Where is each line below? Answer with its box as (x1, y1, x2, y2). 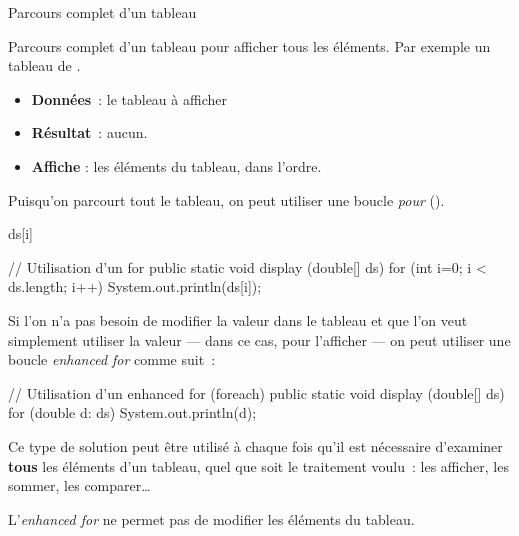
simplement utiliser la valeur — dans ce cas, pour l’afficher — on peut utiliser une (8, 329, 511, 350)
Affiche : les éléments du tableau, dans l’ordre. (31, 155, 322, 176)
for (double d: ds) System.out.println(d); (8, 402, 257, 423)
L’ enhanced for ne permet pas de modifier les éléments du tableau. (8, 508, 415, 529)
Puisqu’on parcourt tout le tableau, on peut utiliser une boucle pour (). (8, 189, 445, 210)
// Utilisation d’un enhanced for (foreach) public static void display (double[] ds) (8, 382, 505, 403)
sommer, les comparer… (8, 475, 151, 496)
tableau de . (8, 55, 81, 76)
